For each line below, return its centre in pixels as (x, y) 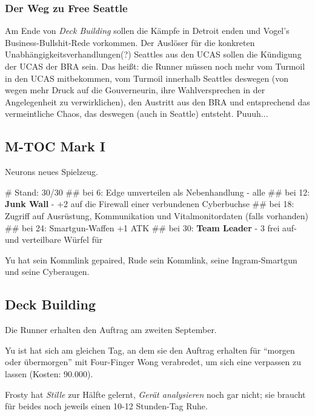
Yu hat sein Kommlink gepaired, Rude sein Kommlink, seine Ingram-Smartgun (151, 259)
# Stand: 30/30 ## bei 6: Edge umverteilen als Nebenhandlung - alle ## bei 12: (157, 192)
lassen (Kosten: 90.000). (49, 373)
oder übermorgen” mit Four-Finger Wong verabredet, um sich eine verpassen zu (153, 362)
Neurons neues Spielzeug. (51, 172)
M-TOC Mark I (55, 146)
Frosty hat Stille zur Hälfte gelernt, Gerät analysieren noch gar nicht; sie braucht (155, 394)
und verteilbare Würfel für (54, 239)
